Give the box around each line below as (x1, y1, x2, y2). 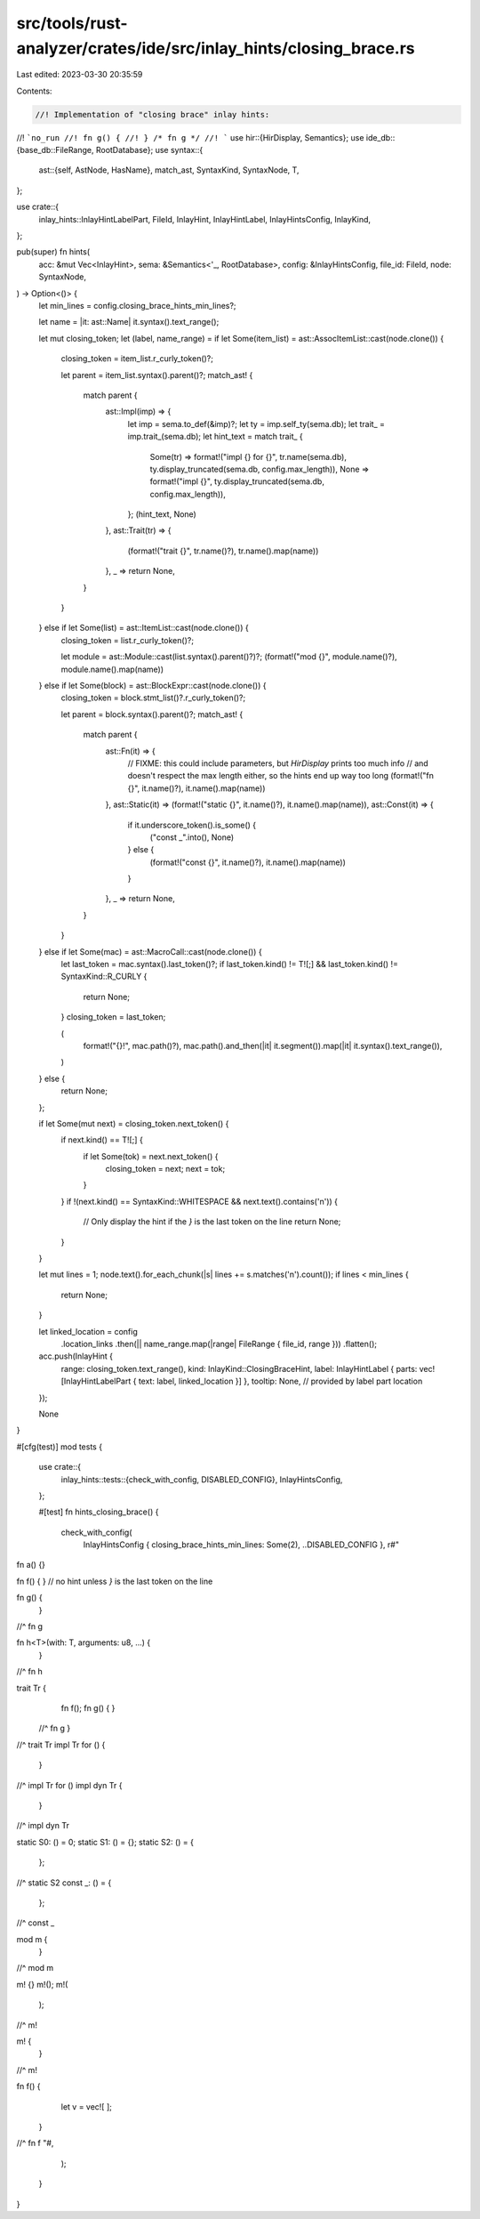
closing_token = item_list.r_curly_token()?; (60, 353, 213, 364)
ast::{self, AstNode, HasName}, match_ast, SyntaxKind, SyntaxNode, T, (38, 165, 300, 175)
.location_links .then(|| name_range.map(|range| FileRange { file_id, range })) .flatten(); (60, 1339, 378, 1349)
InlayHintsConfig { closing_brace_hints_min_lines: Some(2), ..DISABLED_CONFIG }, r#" (83, 1539, 400, 1550)
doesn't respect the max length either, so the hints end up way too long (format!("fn (127, 771, 435, 781)
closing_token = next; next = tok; (105, 1164, 226, 1174)
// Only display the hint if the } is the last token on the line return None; (83, 1216, 341, 1227)
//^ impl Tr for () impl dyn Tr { (16, 1779, 123, 1790)
